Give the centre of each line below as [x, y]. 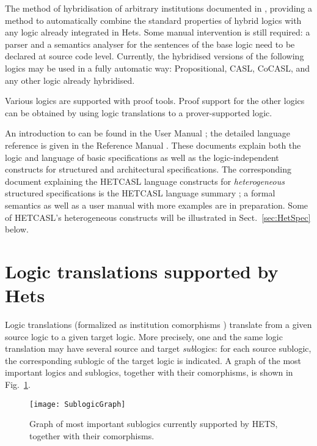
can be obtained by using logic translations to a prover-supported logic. [139, 112]
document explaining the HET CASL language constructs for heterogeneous [145, 181]
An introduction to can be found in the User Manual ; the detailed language [148, 133]
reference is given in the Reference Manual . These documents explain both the [153, 145]
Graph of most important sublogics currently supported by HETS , [154, 424]
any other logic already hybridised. [70, 80]
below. [17, 229]
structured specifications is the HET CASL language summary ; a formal [140, 193]
